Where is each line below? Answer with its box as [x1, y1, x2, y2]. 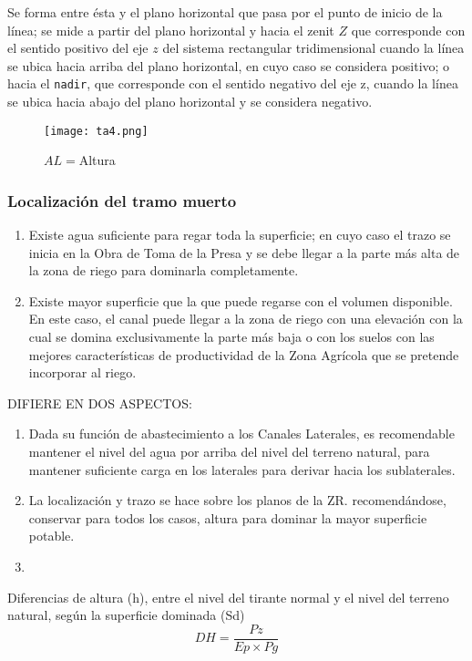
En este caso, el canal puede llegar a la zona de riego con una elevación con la [28, 309, 463, 328]
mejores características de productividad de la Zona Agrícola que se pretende [28, 345, 459, 364]
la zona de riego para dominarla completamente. [28, 261, 299, 280]
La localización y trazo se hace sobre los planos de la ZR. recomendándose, [28, 491, 446, 510]
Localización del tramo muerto [7, 189, 237, 212]
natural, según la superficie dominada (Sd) [7, 605, 245, 625]
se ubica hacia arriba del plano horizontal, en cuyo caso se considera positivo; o [7, 56, 450, 75]
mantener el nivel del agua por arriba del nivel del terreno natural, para [28, 442, 430, 461]
